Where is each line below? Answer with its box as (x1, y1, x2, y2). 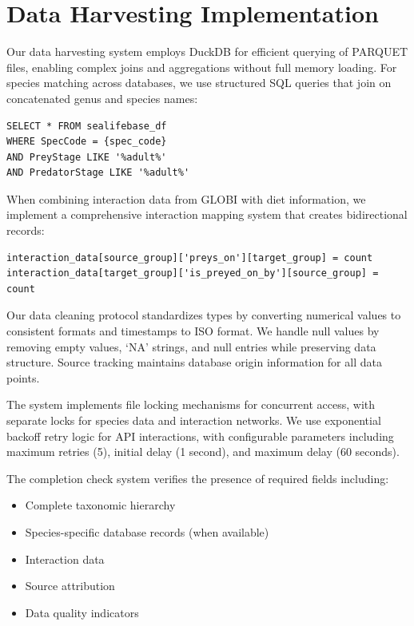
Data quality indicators (25, 604, 139, 620)
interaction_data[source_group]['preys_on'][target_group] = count (6, 252, 373, 263)
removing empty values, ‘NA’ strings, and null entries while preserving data (6, 338, 376, 355)
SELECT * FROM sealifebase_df (6, 120, 167, 132)
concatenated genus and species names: (6, 89, 198, 106)
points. (6, 369, 40, 386)
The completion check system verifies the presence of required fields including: (6, 469, 389, 486)
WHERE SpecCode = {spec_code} (6, 136, 167, 148)
